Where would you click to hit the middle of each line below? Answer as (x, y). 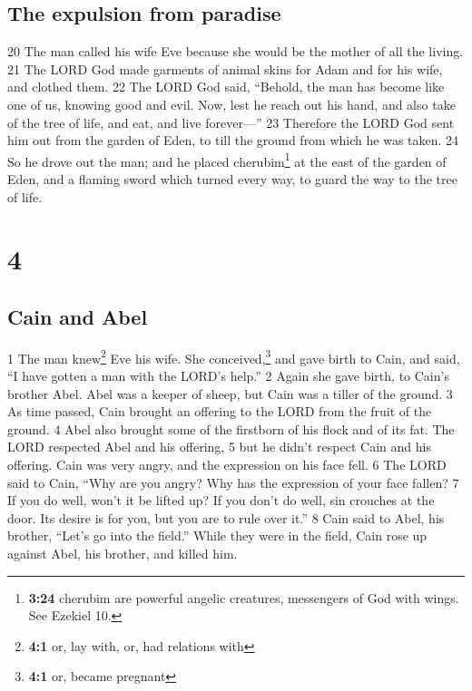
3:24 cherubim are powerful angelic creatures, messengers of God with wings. (244, 597)
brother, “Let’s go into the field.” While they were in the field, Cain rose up (217, 535)
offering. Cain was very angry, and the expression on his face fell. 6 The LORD (227, 464)
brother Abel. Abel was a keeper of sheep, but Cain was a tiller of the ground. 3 (230, 393)
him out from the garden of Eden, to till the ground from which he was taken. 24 (233, 140)
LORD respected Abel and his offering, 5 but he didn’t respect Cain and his (219, 447)
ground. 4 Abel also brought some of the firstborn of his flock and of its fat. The (231, 428)
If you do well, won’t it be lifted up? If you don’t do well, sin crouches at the (221, 500)
